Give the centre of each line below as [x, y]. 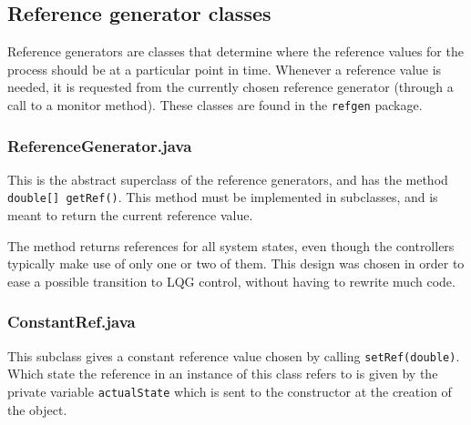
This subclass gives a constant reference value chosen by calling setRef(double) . [234, 355]
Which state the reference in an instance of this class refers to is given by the [223, 374]
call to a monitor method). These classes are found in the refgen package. [215, 104]
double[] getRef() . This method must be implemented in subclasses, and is [223, 197]
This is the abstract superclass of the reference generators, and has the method [228, 179]
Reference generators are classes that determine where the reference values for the [235, 51]
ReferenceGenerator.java [100, 145]
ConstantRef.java [72, 322]
